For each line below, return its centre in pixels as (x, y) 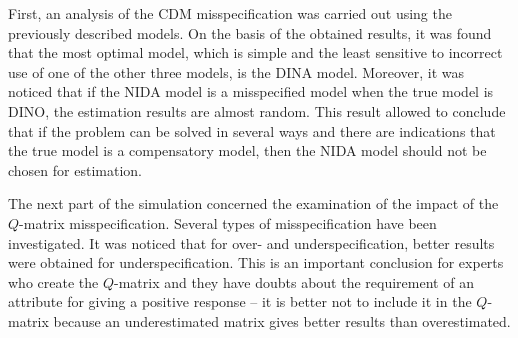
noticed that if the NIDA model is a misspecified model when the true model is (251, 91)
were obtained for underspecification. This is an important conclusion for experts (256, 262)
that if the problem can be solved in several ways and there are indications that (252, 130)
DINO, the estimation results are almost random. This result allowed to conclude (257, 110)
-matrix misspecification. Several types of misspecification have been (228, 222)
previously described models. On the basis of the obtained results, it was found (250, 32)
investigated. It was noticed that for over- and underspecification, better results (251, 242)
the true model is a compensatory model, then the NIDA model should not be (247, 150)
